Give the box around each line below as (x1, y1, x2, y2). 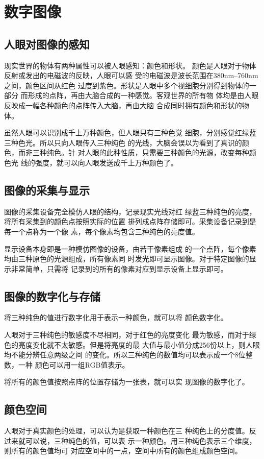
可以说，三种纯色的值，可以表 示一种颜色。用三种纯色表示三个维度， (25, 435, 256, 446)
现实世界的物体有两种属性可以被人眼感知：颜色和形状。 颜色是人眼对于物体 (4, 60, 256, 70)
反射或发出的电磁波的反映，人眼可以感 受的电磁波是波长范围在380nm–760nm (4, 70, 258, 81)
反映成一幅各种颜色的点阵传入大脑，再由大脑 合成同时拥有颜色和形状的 (4, 100, 242, 110)
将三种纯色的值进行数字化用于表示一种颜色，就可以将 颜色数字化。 (4, 312, 228, 323)
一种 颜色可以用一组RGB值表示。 (18, 359, 129, 370)
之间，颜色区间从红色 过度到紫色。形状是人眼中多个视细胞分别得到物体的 (4, 80, 249, 90)
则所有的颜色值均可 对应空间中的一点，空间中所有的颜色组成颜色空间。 (4, 445, 242, 456)
